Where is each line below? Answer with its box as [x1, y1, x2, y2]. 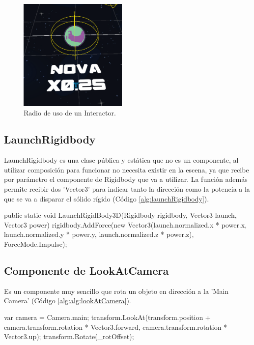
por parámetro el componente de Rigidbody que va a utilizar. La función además [4, 174, 248, 184]
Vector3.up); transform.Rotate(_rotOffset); [4, 331, 134, 342]
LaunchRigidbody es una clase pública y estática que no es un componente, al [4, 155, 239, 165]
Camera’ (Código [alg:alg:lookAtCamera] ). [4, 295, 131, 306]
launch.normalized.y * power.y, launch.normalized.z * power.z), [4, 229, 194, 239]
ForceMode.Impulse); [4, 238, 67, 249]
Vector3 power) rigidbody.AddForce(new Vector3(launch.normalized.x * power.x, [4, 219, 247, 230]
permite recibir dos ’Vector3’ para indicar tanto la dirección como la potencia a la [4, 183, 250, 194]
